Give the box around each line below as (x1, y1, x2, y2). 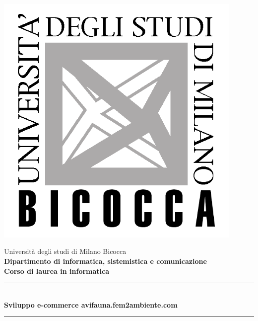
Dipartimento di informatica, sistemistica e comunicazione (4, 256, 207, 266)
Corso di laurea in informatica (4, 265, 110, 276)
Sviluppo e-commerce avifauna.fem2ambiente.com (4, 299, 178, 310)
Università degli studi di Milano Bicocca (4, 246, 127, 256)
